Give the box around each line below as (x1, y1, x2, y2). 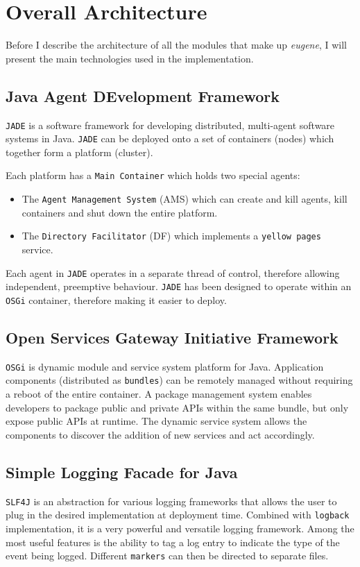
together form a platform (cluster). (6, 144, 153, 159)
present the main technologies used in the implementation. (6, 51, 254, 65)
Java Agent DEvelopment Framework (6, 85, 280, 106)
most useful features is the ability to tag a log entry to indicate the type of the (6, 534, 340, 549)
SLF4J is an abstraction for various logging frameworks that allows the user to (6, 493, 337, 508)
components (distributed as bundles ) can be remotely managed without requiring (6, 373, 353, 387)
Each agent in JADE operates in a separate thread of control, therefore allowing (6, 265, 340, 280)
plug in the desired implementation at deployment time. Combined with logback (6, 507, 350, 522)
